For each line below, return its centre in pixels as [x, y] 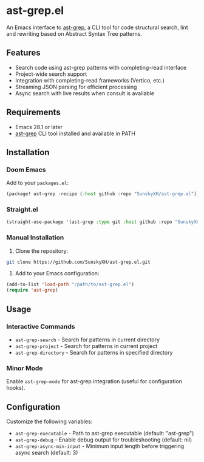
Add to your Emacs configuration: [57, 273]
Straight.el [22, 210]
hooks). [16, 388]
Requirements [33, 112]
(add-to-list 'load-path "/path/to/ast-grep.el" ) [70, 285]
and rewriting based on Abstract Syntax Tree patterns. [74, 33]
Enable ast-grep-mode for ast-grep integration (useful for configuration [94, 381]
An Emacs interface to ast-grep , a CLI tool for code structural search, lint [97, 27]
